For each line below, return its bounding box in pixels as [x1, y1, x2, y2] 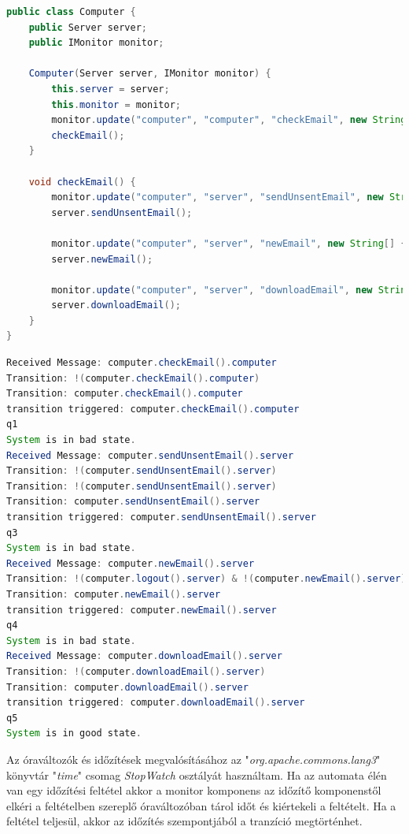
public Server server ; [28, 21, 147, 33]
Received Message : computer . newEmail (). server [6, 557, 255, 569]
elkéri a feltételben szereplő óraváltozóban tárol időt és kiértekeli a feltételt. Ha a [6, 797, 396, 814]
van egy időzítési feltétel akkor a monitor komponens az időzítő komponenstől [6, 782, 381, 799]
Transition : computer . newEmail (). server [6, 588, 221, 600]
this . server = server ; [51, 83, 170, 95]
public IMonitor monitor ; [28, 37, 164, 49]
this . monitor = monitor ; [51, 99, 182, 110]
